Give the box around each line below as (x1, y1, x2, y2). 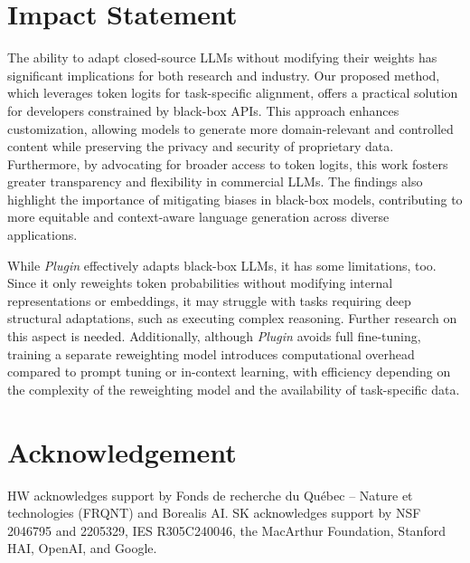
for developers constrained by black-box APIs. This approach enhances (7, 100, 399, 119)
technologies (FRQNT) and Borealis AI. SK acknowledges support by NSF (7, 503, 421, 522)
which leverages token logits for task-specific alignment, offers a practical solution (7, 83, 458, 102)
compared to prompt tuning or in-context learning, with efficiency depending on (7, 362, 451, 381)
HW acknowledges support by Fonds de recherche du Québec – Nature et (7, 485, 413, 504)
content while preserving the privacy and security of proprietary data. (7, 137, 394, 156)
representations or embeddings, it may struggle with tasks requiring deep (7, 291, 411, 310)
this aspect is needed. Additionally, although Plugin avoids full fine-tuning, (7, 327, 421, 346)
